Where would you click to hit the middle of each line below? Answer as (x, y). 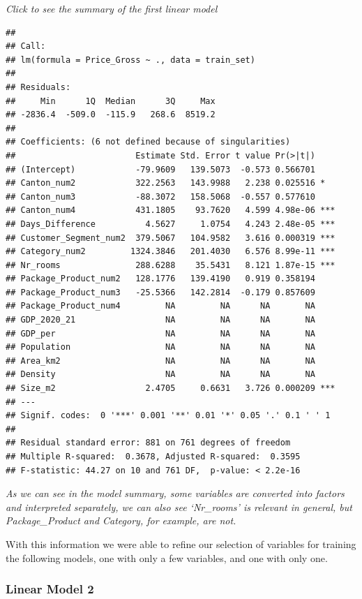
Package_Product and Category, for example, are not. (121, 520)
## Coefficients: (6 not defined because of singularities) (148, 142)
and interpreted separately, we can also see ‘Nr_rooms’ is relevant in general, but (179, 506)
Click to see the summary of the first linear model (112, 8)
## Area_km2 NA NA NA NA (160, 361)
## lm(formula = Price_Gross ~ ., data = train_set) (130, 60)
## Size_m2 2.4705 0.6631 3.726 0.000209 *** (171, 389)
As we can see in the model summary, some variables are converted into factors (175, 493)
